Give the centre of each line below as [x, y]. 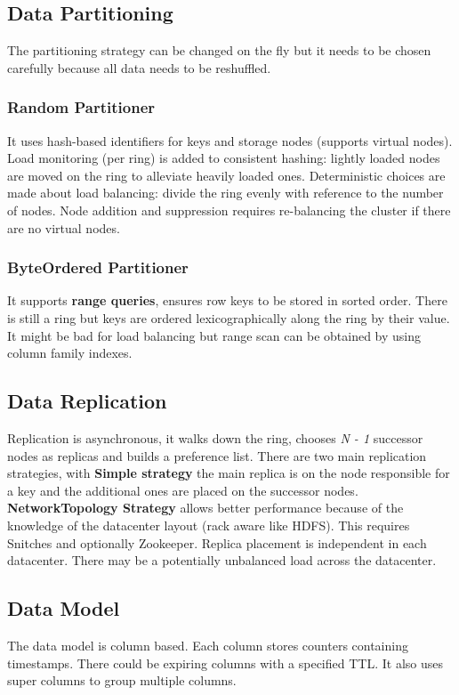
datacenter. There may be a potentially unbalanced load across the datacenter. [222, 560]
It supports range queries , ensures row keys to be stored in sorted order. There [227, 300]
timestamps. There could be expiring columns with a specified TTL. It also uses [225, 663]
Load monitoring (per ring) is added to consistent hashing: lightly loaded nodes [224, 158]
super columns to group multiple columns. [122, 680]
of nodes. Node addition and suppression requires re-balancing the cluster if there [229, 210]
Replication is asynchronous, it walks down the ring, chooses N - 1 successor [215, 437]
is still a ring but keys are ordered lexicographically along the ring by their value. [229, 317]
